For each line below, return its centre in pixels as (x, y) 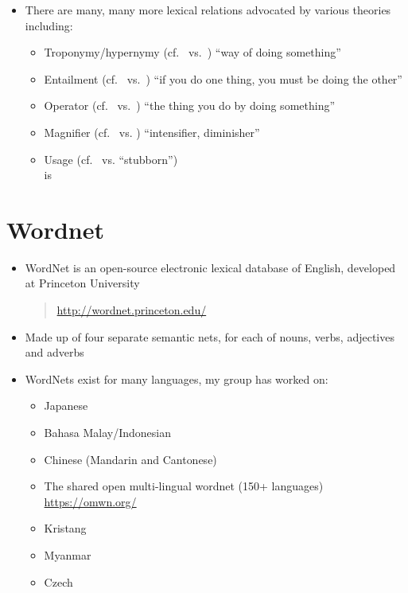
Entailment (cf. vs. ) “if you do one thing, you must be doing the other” (223, 78)
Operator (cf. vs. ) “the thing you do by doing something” (190, 105)
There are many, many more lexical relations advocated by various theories (208, 10)
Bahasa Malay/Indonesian (108, 433)
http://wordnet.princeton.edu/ (132, 310)
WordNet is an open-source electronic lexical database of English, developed (210, 267)
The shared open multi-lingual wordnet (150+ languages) (184, 486)
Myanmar (68, 555)
